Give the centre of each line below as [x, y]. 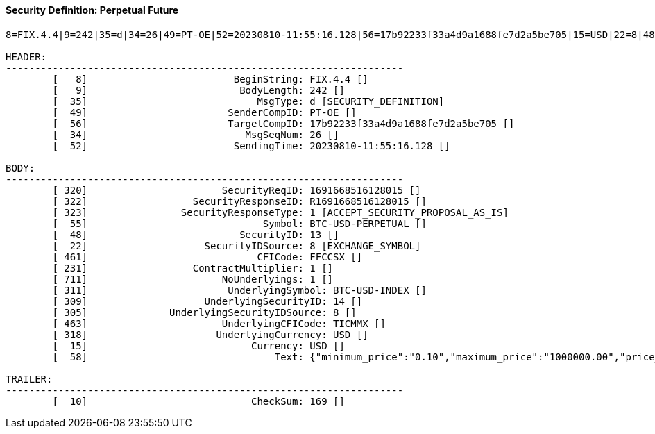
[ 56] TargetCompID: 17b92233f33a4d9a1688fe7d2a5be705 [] [283, 123]
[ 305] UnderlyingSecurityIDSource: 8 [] [204, 312]
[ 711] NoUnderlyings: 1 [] [193, 279]
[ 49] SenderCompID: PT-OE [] [204, 112]
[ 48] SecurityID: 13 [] [196, 234]
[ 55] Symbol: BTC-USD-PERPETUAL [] [239, 223]
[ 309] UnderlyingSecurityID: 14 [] [207, 301]
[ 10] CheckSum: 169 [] [198, 401]
